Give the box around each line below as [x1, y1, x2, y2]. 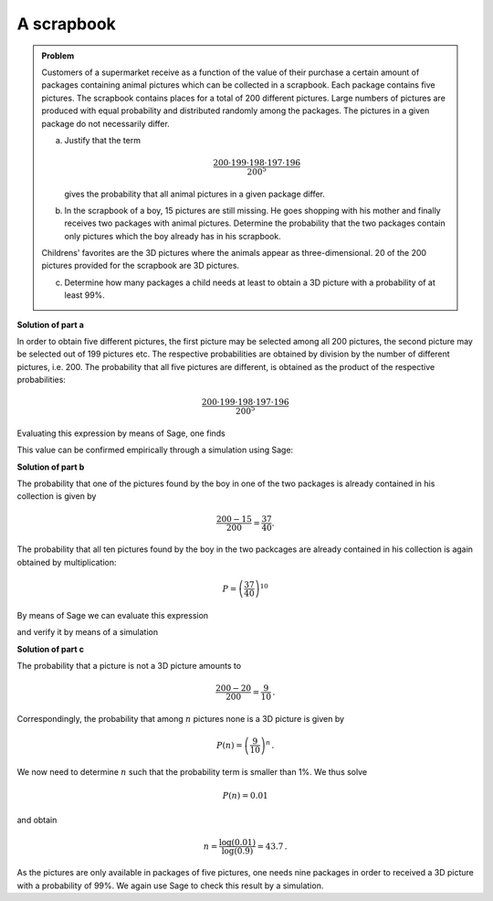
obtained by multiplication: [16, 556, 118, 567]
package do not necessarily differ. [41, 118, 171, 129]
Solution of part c [16, 643, 85, 654]
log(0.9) [221, 845, 254, 856]
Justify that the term [64, 134, 142, 145]
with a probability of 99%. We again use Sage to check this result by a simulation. [16, 880, 324, 891]
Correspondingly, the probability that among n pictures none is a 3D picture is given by [16, 713, 345, 724]
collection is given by [16, 491, 97, 502]
